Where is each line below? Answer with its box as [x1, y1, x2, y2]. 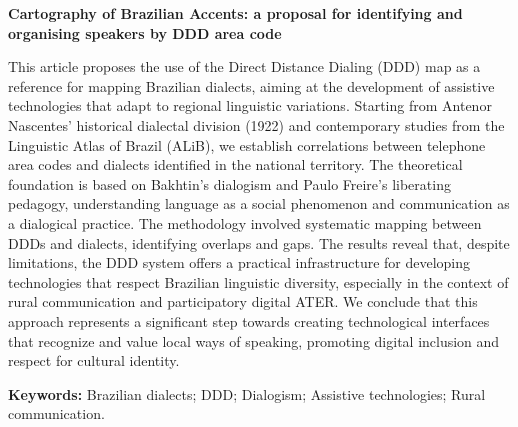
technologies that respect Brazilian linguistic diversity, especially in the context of [8, 271, 509, 292]
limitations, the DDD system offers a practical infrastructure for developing [8, 252, 471, 273]
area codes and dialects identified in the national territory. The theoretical [8, 154, 463, 175]
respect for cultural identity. [8, 350, 180, 371]
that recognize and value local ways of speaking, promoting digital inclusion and [8, 330, 500, 351]
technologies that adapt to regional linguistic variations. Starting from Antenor [8, 95, 492, 116]
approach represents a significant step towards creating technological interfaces [8, 310, 490, 331]
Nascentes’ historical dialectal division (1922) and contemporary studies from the [8, 114, 505, 135]
